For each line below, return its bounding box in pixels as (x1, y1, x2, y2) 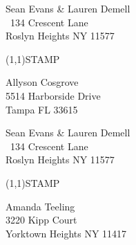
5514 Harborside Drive (6, 88, 101, 102)
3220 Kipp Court (6, 212, 77, 227)
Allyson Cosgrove (6, 75, 79, 89)
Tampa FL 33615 (6, 102, 78, 116)
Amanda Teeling (6, 199, 75, 213)
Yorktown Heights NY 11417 (6, 226, 127, 240)
